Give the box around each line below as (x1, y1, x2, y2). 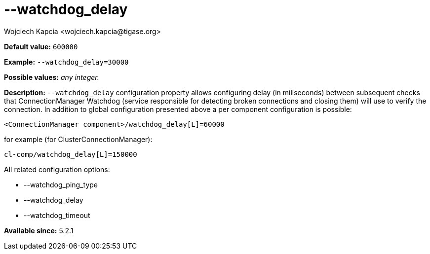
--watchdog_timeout (24, 211, 90, 219)
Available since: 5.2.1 (4, 226, 74, 235)
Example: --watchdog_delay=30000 (4, 57, 129, 66)
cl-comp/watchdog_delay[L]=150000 (4, 150, 137, 158)
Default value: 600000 (4, 42, 78, 51)
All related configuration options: (4, 165, 110, 174)
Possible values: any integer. (4, 73, 99, 81)
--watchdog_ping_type (24, 180, 98, 189)
